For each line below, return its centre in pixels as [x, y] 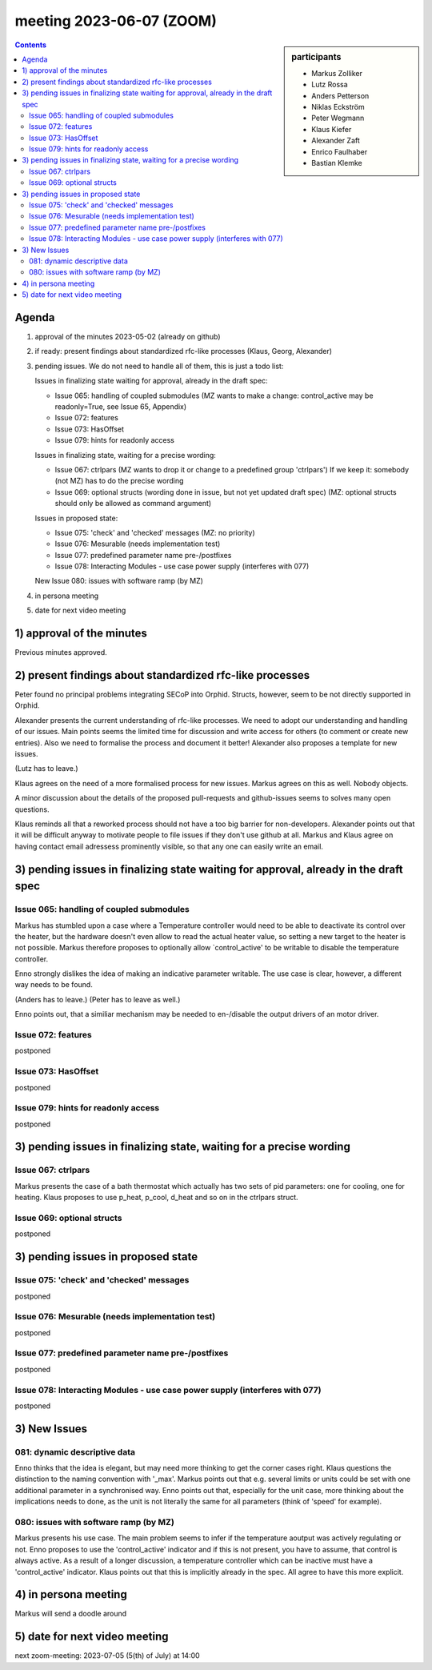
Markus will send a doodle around [71, 1614]
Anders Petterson [340, 95]
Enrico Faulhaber [340, 151]
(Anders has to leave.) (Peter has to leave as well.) [98, 999]
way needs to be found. [54, 985]
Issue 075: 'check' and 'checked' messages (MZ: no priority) [155, 532]
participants [316, 57]
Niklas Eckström [338, 106]
